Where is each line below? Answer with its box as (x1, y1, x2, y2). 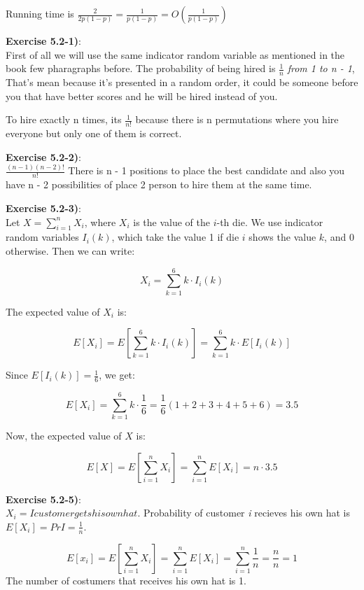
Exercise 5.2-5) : (6, 491, 81, 506)
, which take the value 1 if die (111, 230, 239, 244)
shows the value (248, 230, 316, 244)
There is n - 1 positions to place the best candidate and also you (68, 163, 345, 178)
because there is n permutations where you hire (135, 112, 339, 127)
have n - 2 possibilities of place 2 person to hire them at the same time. (6, 177, 312, 192)
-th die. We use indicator (216, 214, 323, 229)
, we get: (99, 367, 135, 382)
